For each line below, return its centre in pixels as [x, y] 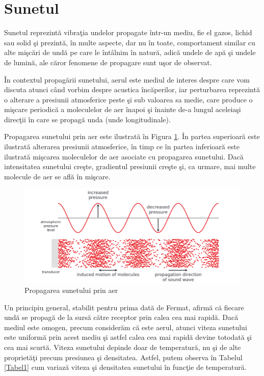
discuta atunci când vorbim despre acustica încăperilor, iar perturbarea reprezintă [132, 89]
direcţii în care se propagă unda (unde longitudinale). [87, 119]
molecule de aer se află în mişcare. [57, 176]
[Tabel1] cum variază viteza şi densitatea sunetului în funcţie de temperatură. [125, 367]
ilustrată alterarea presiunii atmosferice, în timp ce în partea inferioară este [122, 146]
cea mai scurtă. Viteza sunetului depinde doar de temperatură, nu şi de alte [123, 347]
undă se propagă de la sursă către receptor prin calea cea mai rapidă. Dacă [121, 317]
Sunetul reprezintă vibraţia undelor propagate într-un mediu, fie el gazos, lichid [128, 32]
